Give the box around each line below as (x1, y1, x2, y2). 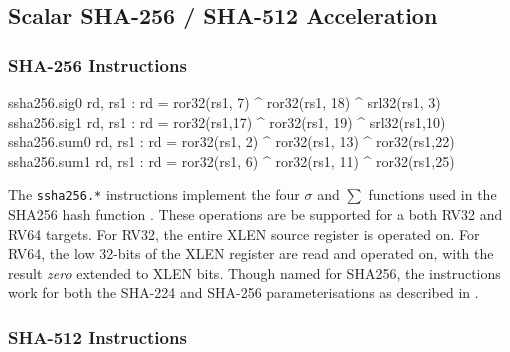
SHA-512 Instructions (8, 324, 187, 349)
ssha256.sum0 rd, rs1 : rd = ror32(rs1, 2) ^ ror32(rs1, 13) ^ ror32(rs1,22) (8, 131, 455, 152)
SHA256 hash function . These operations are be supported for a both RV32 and (8, 204, 503, 225)
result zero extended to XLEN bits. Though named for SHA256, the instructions (8, 262, 501, 283)
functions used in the (368, 184, 497, 205)
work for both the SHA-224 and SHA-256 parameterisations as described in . (8, 282, 479, 303)
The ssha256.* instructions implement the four (8, 184, 300, 205)
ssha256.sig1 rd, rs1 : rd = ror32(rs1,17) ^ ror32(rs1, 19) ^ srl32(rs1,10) (8, 111, 446, 132)
